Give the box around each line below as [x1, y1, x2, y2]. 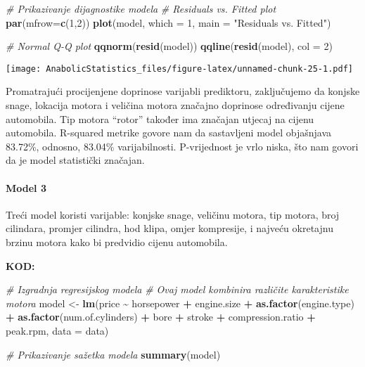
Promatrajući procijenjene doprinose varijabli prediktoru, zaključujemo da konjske [6, 84, 360, 98]
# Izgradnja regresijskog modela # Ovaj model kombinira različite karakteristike [6, 282, 349, 297]
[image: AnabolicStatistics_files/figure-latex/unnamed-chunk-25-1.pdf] [6, 63, 353, 74]
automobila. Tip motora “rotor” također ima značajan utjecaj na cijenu [6, 111, 314, 126]
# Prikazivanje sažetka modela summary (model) [6, 347, 221, 361]
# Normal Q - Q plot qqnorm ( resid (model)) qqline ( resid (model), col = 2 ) [6, 39, 333, 53]
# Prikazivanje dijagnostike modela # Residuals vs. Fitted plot [6, 1, 276, 15]
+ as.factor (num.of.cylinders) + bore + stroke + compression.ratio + [6, 309, 316, 324]
